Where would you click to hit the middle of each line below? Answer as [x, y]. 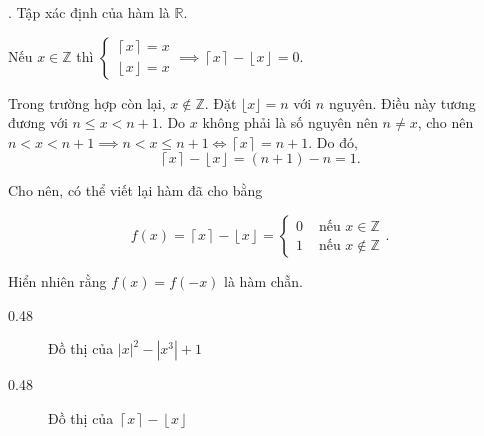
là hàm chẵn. [264, 280]
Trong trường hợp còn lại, [87, 102]
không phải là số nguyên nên [290, 122]
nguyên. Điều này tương [402, 102]
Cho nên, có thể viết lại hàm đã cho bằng [135, 190]
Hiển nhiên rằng [57, 280]
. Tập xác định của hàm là [89, 12]
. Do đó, [333, 141]
